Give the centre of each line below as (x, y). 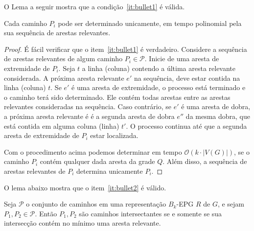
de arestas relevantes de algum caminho (63, 58)
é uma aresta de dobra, (216, 106)
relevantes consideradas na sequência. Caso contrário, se (88, 106)
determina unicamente (110, 171)
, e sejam (231, 204)
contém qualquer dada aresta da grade (97, 161)
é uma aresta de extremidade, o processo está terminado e (159, 87)
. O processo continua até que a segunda (186, 126)
